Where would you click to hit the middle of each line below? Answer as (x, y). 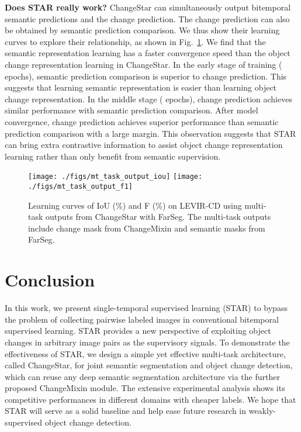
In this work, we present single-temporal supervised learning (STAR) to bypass (146, 308)
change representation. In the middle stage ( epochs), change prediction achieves (148, 99)
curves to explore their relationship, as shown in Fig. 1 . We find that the (135, 41)
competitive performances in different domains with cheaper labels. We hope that (150, 399)
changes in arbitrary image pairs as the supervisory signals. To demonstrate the (147, 342)
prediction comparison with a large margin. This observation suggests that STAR (150, 133)
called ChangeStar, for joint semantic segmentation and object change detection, (149, 365)
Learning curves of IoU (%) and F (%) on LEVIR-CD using (135, 205)
